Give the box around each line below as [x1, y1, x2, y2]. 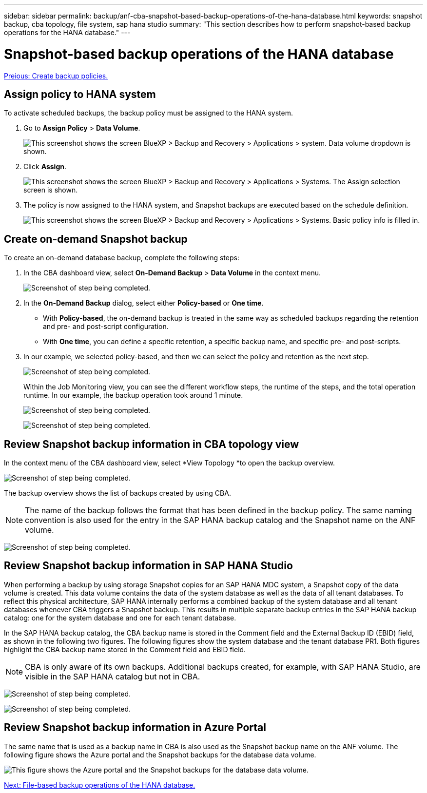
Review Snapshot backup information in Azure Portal [4, 721, 266, 734]
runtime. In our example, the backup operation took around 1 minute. [23, 391, 243, 400]
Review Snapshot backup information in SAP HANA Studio [4, 560, 293, 572]
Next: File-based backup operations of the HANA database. [4, 780, 195, 789]
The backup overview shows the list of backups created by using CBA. [4, 489, 231, 498]
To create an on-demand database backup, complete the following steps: [4, 253, 239, 262]
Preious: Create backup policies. [4, 71, 108, 80]
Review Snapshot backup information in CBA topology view [4, 438, 299, 450]
